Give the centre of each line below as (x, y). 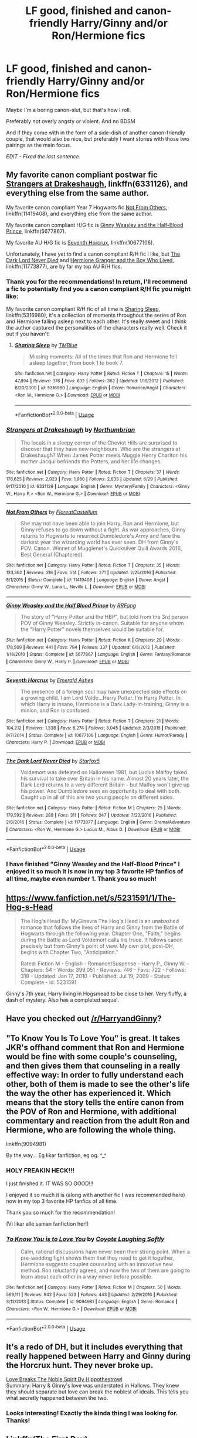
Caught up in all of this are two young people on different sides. (97, 797)
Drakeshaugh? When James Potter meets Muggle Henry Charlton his (104, 455)
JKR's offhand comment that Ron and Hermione (95, 1047)
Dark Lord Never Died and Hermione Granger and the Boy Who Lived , (90, 260)
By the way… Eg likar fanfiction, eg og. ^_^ (56, 1155)
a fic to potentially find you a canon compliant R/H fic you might (98, 289)
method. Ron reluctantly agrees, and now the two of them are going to (105, 1270)
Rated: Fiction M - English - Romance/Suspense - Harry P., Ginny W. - (105, 964)
